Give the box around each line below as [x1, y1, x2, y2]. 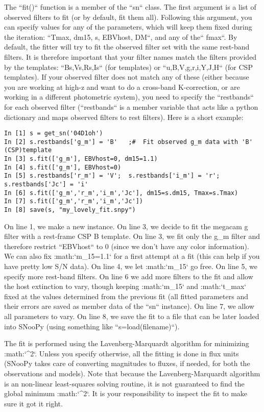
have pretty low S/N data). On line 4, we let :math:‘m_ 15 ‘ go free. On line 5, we [4, 261, 257, 272]
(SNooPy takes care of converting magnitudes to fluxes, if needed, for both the [4, 358, 250, 369]
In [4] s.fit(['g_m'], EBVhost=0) [4, 163, 122, 171]
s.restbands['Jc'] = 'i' [4, 181, 88, 188]
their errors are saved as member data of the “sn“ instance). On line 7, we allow [4, 301, 254, 311]
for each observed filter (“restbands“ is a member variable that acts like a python [4, 101, 258, 112]
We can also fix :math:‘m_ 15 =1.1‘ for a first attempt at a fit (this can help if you [4, 251, 260, 261]
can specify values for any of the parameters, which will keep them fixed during [4, 21, 252, 32]
